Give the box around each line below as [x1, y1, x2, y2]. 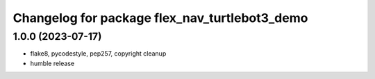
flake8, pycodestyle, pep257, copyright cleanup [30, 49, 167, 58]
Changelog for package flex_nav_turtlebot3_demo [12, 10, 308, 25]
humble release [30, 59, 75, 67]
